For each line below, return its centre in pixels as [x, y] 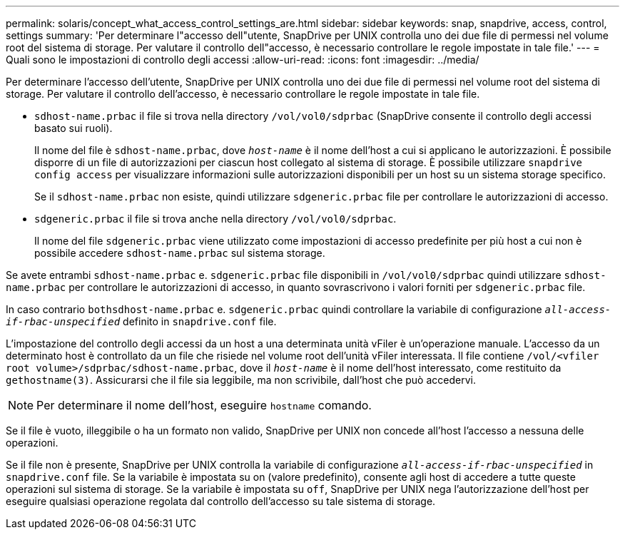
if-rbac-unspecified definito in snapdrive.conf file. [141, 321]
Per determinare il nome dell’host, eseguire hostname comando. [204, 405]
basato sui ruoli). [73, 128]
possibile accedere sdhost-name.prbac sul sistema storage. [180, 253]
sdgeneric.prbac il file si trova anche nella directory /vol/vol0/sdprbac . [215, 219]
